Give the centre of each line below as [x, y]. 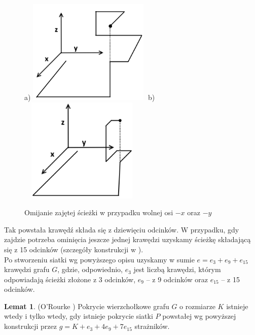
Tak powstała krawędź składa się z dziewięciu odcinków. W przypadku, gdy [122, 229]
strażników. [152, 326]
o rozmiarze [197, 306]
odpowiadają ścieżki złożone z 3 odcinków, [70, 279]
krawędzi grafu [27, 269]
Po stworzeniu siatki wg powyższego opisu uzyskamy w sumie [99, 259]
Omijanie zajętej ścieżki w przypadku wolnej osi [99, 212]
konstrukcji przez [30, 326]
